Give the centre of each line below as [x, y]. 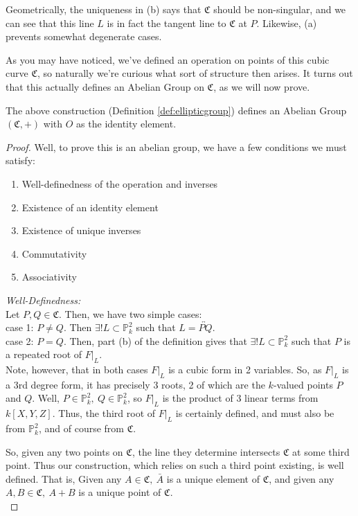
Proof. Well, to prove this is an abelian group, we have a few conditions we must [176, 146]
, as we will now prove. [262, 86]
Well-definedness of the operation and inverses [120, 183]
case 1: [20, 327]
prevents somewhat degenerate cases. [84, 36]
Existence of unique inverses [81, 230]
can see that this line [50, 23]
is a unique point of [120, 492]
